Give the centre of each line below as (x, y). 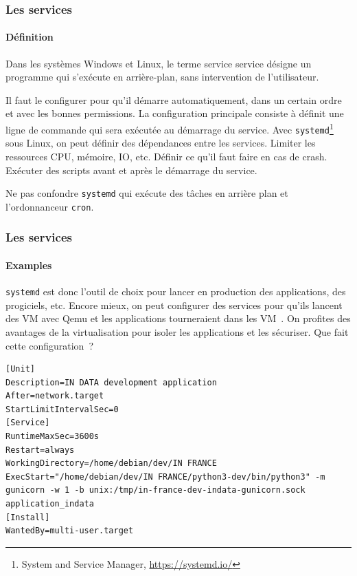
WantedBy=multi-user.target (70, 531)
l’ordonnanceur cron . (50, 206)
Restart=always (40, 450)
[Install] (28, 517)
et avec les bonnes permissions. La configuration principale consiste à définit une (175, 113)
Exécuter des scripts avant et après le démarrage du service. (131, 170)
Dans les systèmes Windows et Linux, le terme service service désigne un (159, 63)
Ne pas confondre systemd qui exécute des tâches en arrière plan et (147, 193)
